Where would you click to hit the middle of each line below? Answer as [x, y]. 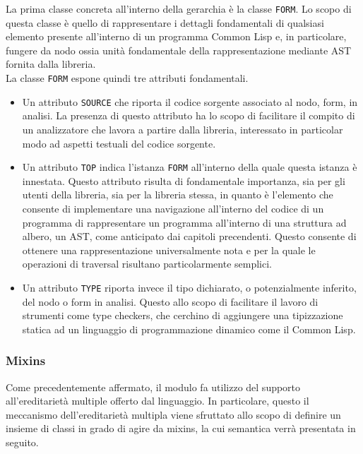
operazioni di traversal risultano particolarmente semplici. [147, 264]
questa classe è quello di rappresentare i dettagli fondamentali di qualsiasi [165, 22]
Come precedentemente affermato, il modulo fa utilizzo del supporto [153, 387]
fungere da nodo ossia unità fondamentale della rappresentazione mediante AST [179, 50]
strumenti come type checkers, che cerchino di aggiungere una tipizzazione [183, 315]
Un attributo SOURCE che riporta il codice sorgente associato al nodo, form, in [190, 101]
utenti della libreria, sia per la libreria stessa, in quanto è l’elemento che [178, 195]
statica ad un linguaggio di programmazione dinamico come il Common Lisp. [189, 329]
